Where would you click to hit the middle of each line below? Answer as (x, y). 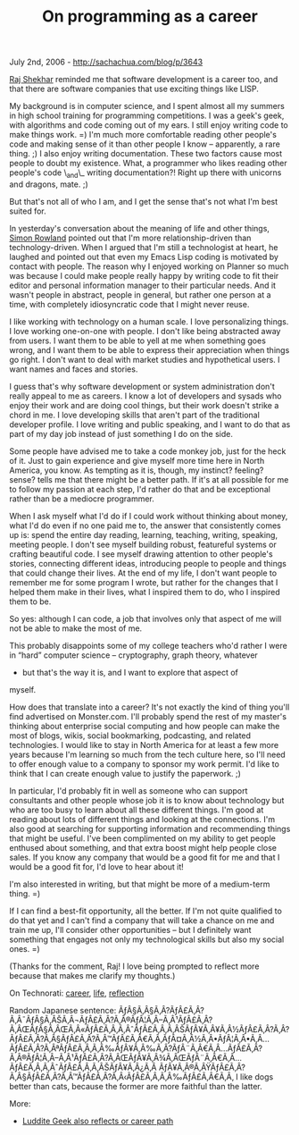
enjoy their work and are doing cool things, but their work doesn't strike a (144, 405)
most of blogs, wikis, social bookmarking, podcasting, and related (130, 736)
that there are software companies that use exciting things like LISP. (134, 89)
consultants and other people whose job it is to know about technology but (147, 800)
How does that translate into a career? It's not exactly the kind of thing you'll (149, 707)
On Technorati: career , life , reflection (77, 993)
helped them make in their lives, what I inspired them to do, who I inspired (145, 592)
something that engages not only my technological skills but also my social (147, 939)
